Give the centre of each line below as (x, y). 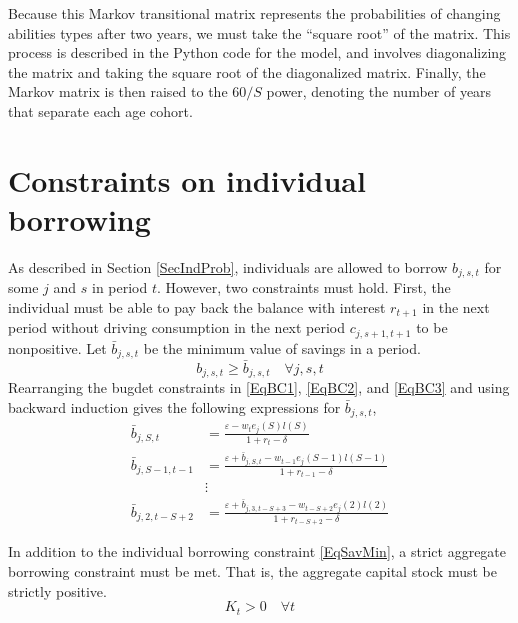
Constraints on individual (187, 179)
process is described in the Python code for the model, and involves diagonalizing (257, 52)
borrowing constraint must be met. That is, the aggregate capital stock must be (252, 571)
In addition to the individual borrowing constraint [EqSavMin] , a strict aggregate (257, 551)
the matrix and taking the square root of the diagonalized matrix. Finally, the (247, 71)
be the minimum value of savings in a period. (282, 347)
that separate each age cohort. (100, 110)
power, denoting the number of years (379, 91)
